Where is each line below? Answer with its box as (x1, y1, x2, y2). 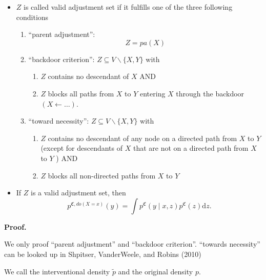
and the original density (118, 266, 193, 276)
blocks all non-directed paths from (48, 170, 156, 181)
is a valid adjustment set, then (31, 187, 126, 198)
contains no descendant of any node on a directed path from (48, 132, 237, 143)
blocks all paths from (48, 88, 114, 98)
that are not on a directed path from (133, 143, 249, 153)
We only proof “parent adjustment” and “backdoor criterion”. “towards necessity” (4, 238, 260, 249)
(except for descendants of (40, 143, 123, 153)
